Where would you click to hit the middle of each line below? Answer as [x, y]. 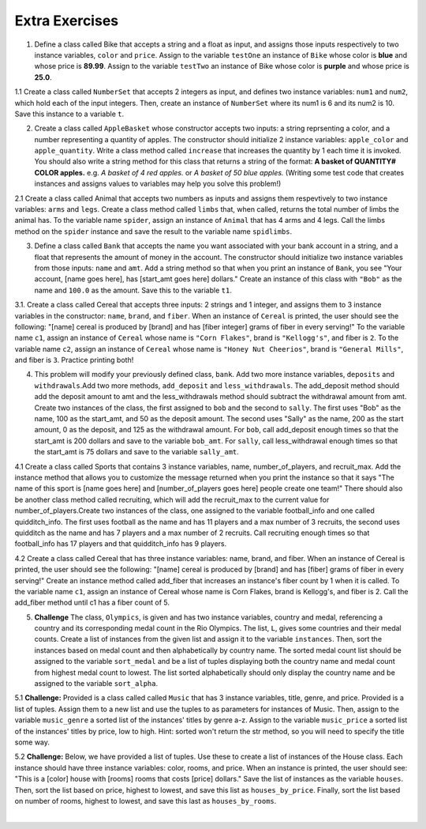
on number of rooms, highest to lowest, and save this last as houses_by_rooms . [146, 801]
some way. [32, 742]
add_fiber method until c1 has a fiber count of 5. [92, 603]
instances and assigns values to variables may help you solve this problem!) [158, 184]
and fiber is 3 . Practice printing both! [74, 360]
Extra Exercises [66, 21]
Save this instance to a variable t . [69, 114]
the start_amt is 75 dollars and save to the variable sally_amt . [137, 452]
